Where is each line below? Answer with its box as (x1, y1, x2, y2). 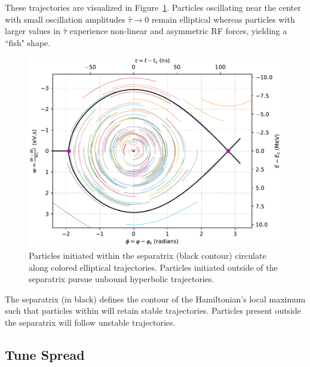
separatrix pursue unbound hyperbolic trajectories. (29, 273, 214, 285)
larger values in (5, 25, 61, 37)
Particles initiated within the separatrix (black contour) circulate (29, 249, 266, 261)
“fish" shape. (5, 36, 51, 48)
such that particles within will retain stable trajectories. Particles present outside (5, 304, 302, 317)
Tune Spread (5, 345, 85, 363)
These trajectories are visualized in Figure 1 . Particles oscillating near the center (5, 1, 301, 13)
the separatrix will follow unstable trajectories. (5, 316, 176, 328)
